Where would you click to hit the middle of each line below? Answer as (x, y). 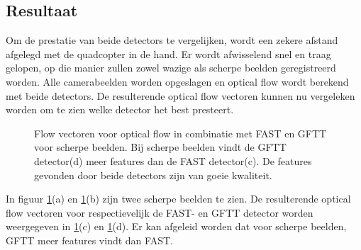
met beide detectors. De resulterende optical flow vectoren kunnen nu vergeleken (180, 95)
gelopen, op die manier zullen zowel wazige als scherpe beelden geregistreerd (171, 68)
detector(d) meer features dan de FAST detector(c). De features (173, 160)
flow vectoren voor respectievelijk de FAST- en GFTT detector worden (160, 212)
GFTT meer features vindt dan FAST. (89, 240)
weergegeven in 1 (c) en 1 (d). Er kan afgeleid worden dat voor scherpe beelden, (176, 226)
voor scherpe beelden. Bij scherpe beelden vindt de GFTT (160, 147)
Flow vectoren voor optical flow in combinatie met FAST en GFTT (180, 133)
